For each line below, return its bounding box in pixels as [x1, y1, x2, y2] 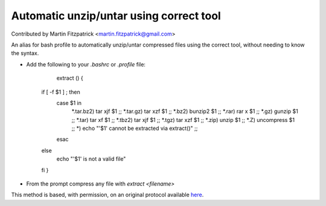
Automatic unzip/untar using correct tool [11, 9, 222, 22]
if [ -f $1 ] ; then [41, 88, 81, 95]
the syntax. [11, 50, 39, 57]
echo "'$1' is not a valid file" [56, 155, 126, 163]
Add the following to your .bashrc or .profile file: [26, 60, 146, 68]
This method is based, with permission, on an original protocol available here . [11, 191, 204, 199]
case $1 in [56, 99, 81, 106]
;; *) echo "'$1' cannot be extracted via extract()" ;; [71, 124, 198, 132]
